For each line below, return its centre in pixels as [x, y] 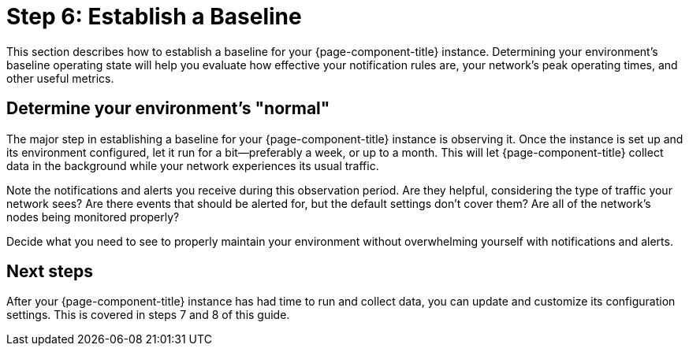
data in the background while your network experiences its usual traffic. [193, 165]
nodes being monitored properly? [93, 217]
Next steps [50, 272]
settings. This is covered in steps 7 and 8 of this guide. [148, 315]
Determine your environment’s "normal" [168, 109]
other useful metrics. [60, 78]
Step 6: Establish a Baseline [154, 17]
